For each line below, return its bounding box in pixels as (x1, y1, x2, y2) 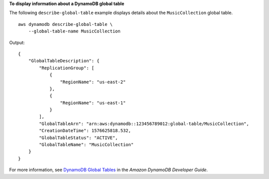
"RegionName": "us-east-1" (60, 100, 126, 106)
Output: (9, 39, 25, 45)
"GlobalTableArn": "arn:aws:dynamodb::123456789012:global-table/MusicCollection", (39, 121, 249, 127)
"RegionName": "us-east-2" (60, 79, 126, 85)
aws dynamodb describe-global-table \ (18, 21, 113, 27)
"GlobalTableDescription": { (28, 58, 100, 64)
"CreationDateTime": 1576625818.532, (39, 128, 132, 134)
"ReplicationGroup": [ (39, 65, 95, 71)
